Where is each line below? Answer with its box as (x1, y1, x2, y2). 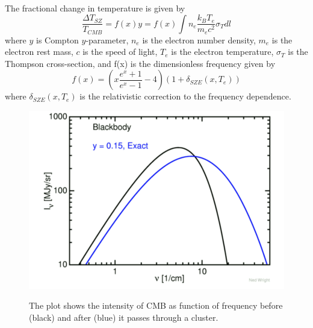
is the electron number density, (142, 33, 256, 46)
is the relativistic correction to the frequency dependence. (79, 90, 291, 102)
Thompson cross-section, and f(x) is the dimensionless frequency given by (5, 57, 276, 69)
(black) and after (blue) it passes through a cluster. (29, 311, 218, 324)
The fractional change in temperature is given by (5, 2, 185, 14)
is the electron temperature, (171, 45, 274, 58)
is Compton (36, 33, 79, 46)
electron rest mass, (5, 45, 73, 58)
